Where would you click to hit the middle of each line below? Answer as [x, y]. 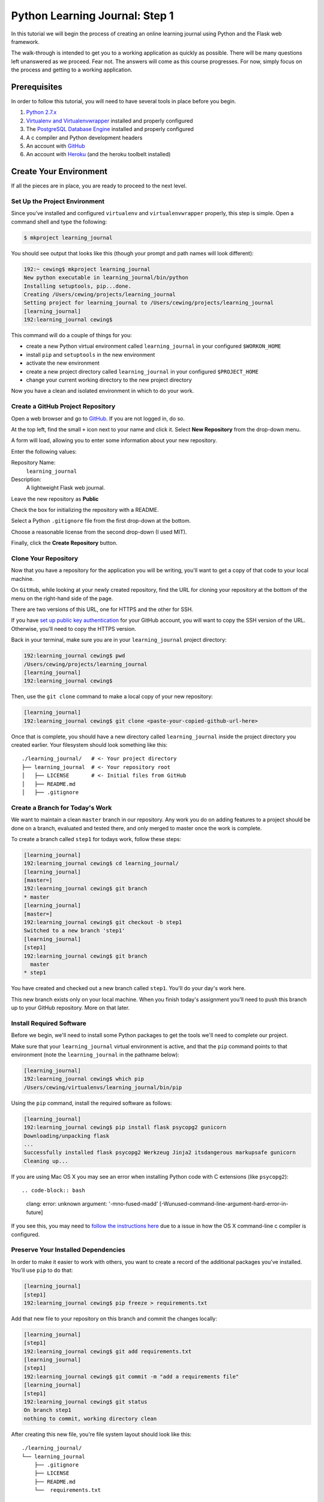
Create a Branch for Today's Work [61, 807]
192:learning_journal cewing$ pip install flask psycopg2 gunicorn [125, 1127]
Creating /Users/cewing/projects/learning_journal [100, 294]
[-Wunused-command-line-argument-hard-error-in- [224, 1204]
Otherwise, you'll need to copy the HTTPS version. [73, 628]
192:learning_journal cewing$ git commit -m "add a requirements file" [131, 1376]
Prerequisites [37, 87]
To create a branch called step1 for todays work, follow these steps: [96, 839]
